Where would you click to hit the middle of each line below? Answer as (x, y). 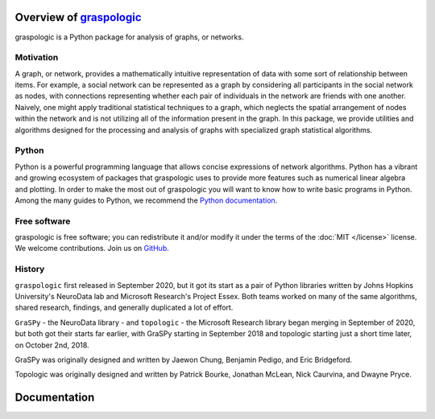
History (30, 269)
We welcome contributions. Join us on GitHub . (92, 249)
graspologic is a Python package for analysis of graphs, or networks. (129, 37)
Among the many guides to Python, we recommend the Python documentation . (146, 200)
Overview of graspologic (78, 17)
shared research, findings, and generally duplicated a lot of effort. (124, 308)
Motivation (37, 58)
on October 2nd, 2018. (52, 345)
